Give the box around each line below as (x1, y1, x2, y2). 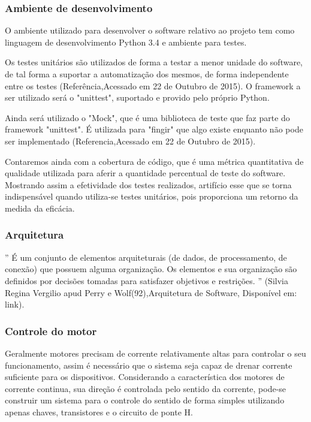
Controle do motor (5, 323, 97, 338)
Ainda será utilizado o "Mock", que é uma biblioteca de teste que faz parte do (5, 111, 290, 123)
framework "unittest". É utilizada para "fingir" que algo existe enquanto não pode (5, 123, 303, 135)
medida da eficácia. (5, 201, 75, 214)
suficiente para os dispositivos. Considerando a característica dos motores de (5, 370, 285, 383)
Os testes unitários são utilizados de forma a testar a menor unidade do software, (5, 56, 303, 68)
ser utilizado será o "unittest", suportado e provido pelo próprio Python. (5, 91, 270, 104)
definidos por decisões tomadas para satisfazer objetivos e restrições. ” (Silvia (5, 274, 288, 287)
